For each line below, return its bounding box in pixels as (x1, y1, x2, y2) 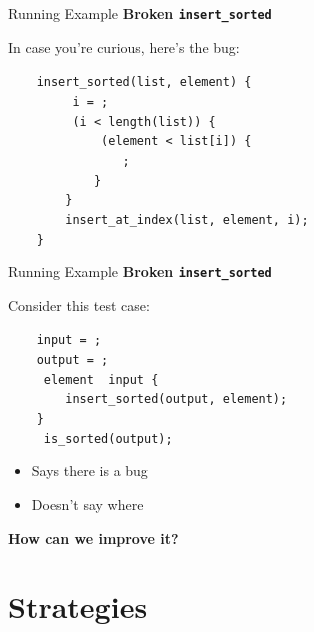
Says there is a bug (31, 460, 148, 481)
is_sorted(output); (43, 431, 173, 446)
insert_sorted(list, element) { (36, 75, 252, 90)
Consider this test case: (8, 294, 150, 315)
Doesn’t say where (31, 493, 144, 514)
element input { (43, 372, 159, 387)
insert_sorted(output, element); (65, 392, 288, 407)
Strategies (8, 586, 148, 627)
